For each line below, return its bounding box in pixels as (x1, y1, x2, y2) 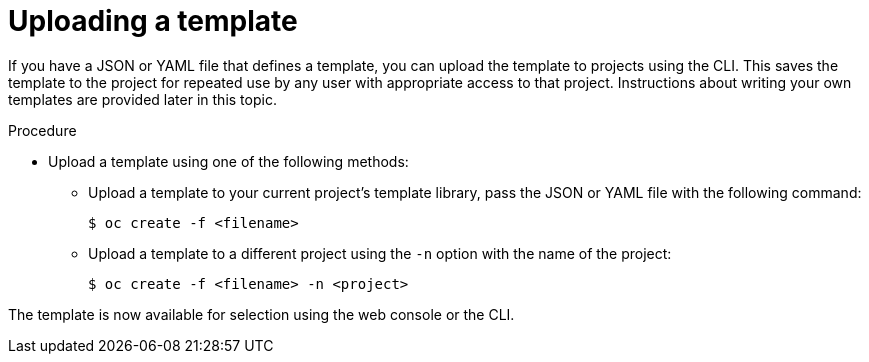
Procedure (8, 121, 77, 139)
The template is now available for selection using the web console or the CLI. (8, 305, 515, 323)
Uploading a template (8, 4, 298, 38)
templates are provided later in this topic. (8, 90, 277, 108)
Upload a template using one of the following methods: (48, 152, 409, 170)
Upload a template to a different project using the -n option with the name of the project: (88, 244, 672, 262)
